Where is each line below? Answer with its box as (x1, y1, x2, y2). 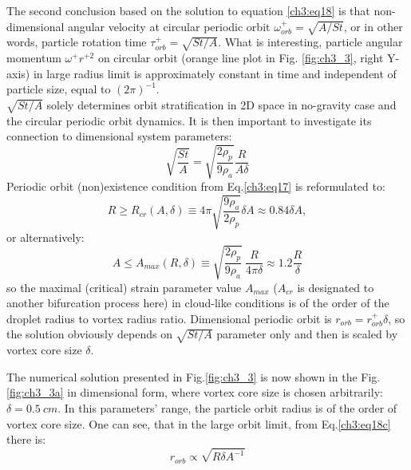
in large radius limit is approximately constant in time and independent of (33, 65, 397, 81)
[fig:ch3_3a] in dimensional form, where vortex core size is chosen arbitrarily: (6, 384, 383, 401)
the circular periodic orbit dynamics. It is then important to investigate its (6, 112, 372, 128)
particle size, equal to (6, 81, 111, 97)
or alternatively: (6, 228, 85, 245)
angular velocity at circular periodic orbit (68, 18, 271, 34)
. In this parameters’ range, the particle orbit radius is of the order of (57, 400, 397, 417)
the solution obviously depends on (6, 326, 172, 342)
